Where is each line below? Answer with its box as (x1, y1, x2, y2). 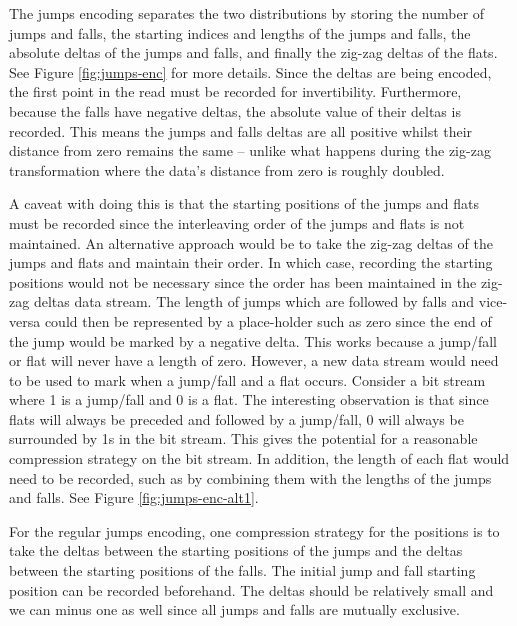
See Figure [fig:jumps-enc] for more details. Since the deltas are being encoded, (9, 61, 492, 82)
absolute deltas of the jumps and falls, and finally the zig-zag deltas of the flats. (9, 42, 498, 63)
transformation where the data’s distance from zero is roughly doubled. (9, 159, 445, 180)
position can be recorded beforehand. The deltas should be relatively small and (9, 579, 494, 600)
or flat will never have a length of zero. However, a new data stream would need (9, 350, 499, 371)
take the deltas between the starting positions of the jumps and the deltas (9, 540, 463, 561)
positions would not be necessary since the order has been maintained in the (9, 271, 477, 292)
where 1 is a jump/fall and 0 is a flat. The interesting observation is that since (9, 389, 489, 410)
